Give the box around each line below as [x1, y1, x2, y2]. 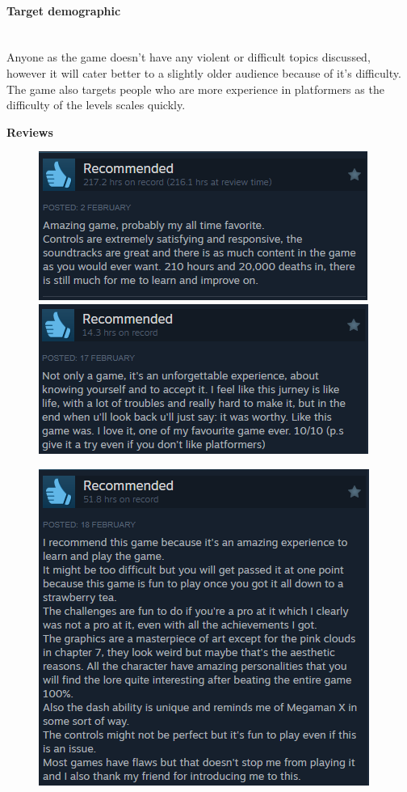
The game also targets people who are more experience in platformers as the [6, 80, 384, 97]
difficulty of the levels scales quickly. [6, 96, 186, 113]
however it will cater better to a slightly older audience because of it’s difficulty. [6, 64, 401, 81]
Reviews [6, 123, 53, 140]
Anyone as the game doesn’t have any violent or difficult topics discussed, [6, 49, 371, 66]
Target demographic [6, 2, 121, 19]
